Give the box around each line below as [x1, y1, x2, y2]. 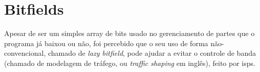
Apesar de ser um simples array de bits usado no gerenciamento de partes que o [4, 28, 255, 39]
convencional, [4, 48, 46, 58]
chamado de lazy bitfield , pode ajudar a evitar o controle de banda [48, 48, 256, 58]
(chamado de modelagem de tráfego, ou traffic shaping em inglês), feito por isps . [4, 57, 255, 68]
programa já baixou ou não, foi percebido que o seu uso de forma [4, 38, 208, 48]
